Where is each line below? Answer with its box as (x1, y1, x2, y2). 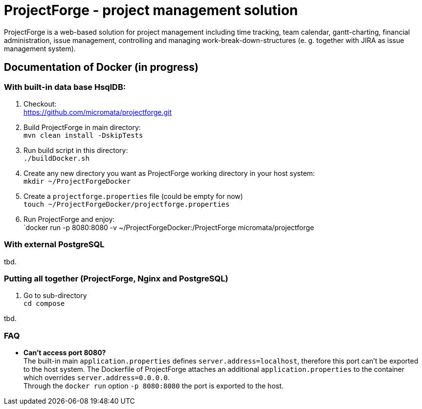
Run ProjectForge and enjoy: (23, 215, 115, 223)
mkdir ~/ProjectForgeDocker (23, 177, 131, 185)
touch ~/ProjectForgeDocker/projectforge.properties (23, 200, 230, 208)
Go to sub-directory (23, 291, 87, 300)
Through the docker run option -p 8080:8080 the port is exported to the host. (23, 382, 284, 390)
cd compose (23, 300, 65, 308)
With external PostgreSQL (4, 239, 105, 250)
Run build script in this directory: (23, 146, 128, 154)
